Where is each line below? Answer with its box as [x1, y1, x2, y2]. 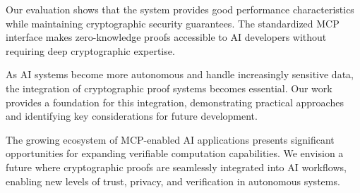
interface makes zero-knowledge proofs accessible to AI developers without [6, 30, 327, 44]
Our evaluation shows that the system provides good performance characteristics [6, 2, 354, 16]
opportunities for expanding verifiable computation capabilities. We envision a [6, 146, 344, 161]
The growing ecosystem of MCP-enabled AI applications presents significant [6, 132, 335, 147]
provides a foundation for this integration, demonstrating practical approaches [6, 94, 344, 109]
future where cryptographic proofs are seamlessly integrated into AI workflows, [6, 159, 347, 174]
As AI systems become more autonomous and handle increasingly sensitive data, [6, 67, 354, 82]
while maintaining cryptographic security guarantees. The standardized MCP [6, 15, 340, 30]
